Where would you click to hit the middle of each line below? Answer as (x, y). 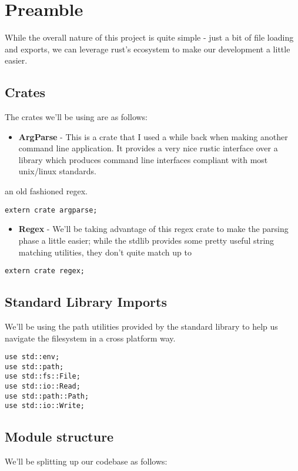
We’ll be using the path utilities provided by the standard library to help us (141, 326)
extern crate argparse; (51, 210)
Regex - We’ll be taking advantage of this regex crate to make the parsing (153, 229)
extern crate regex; (45, 271)
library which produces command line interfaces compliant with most (143, 159)
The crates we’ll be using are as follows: (76, 117)
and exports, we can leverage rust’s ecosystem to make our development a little (148, 49)
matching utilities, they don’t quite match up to (105, 252)
